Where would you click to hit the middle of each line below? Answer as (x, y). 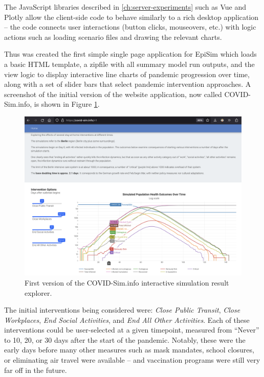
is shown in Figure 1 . (67, 104)
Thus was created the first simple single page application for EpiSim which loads (130, 54)
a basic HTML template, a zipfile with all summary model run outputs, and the (129, 64)
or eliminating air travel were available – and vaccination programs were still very (132, 360)
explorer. (38, 292)
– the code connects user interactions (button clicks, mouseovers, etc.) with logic (130, 27)
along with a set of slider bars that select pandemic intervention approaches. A (128, 84)
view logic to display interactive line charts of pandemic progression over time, (127, 74)
